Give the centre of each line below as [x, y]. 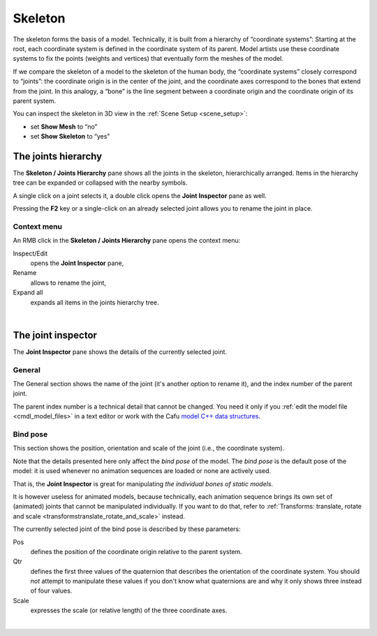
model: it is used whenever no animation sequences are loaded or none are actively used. [142, 471]
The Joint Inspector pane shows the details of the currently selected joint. [120, 352]
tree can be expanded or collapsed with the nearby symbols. [100, 183]
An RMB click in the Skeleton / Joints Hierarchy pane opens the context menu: [127, 241]
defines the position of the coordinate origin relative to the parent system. [136, 551]
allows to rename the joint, [68, 283]
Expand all [28, 292]
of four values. [51, 591]
